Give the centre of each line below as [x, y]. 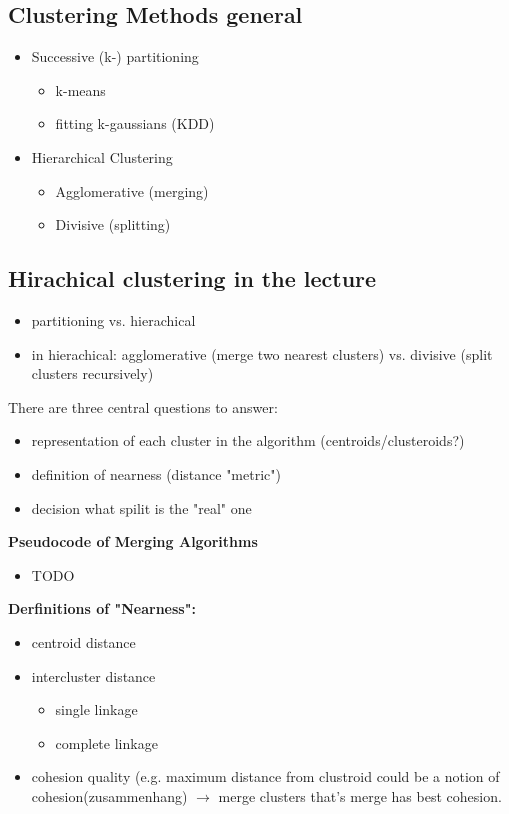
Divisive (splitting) [113, 224]
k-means [80, 89]
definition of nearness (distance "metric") [156, 473]
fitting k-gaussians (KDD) [135, 123]
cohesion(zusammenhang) [109, 795]
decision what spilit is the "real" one [141, 507]
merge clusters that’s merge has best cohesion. [360, 795]
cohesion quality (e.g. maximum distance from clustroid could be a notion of [265, 776]
